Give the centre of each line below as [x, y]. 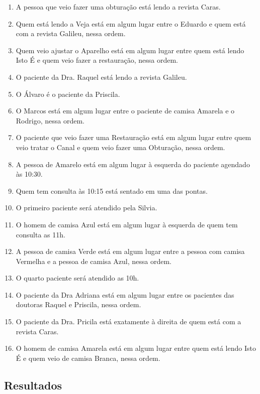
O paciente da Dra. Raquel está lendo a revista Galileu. [101, 77]
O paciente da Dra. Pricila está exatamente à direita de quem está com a [128, 321]
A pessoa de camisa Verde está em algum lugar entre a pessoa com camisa [130, 251]
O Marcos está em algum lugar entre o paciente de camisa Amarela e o [125, 111]
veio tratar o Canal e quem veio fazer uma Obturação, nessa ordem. [120, 147]
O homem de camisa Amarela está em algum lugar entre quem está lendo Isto [136, 348]
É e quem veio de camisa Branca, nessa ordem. [88, 358]
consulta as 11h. [40, 234]
